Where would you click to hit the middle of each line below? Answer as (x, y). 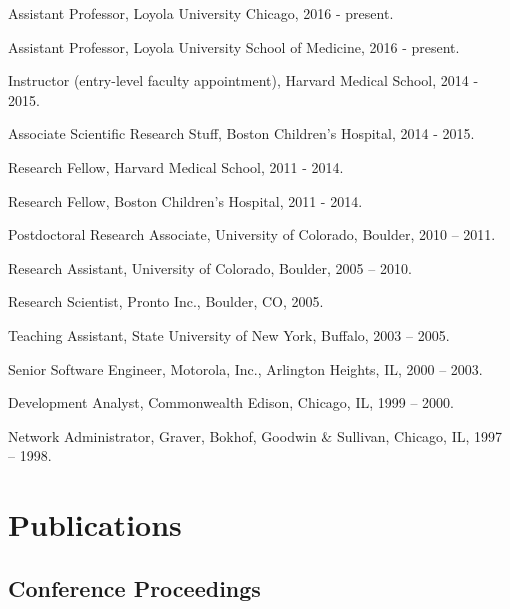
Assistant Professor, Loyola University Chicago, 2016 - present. (201, 13)
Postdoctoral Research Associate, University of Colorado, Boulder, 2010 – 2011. (252, 234)
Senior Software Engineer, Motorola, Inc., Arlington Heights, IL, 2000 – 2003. (245, 368)
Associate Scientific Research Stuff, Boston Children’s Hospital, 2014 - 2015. (241, 133)
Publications (95, 524)
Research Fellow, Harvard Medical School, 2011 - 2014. (176, 166)
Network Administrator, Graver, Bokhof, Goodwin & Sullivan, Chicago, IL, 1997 (255, 435)
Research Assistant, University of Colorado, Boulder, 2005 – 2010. (210, 267)
